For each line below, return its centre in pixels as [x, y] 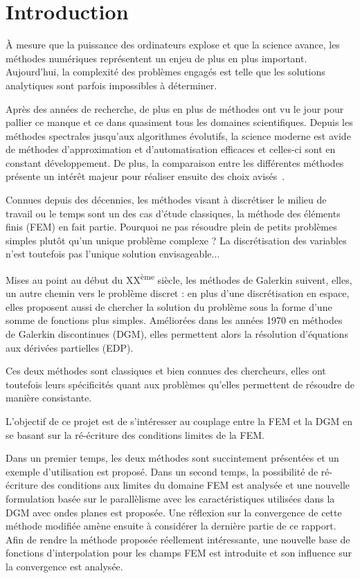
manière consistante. [49, 398]
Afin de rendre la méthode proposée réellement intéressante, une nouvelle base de [178, 539]
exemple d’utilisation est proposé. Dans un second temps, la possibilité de [162, 471]
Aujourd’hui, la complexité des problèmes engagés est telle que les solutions [165, 72]
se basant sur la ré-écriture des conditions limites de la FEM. [135, 434]
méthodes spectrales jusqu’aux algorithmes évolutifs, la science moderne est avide [178, 135]
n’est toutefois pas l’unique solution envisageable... [113, 254]
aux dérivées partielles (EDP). [70, 347]
